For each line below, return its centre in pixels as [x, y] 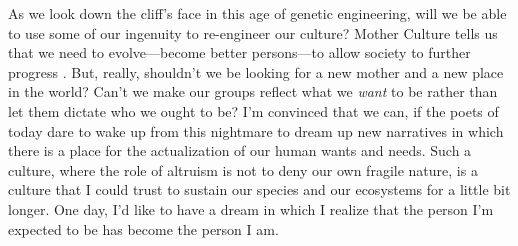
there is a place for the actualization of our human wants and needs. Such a [240, 150]
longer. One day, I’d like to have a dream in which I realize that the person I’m [251, 208]
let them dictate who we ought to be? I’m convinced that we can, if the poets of [253, 110]
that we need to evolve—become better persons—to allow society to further [239, 52]
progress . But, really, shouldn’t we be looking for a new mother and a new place [256, 71]
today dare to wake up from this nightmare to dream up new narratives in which [256, 130]
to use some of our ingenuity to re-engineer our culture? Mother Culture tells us [253, 32]
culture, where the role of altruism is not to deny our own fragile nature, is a [243, 169]
